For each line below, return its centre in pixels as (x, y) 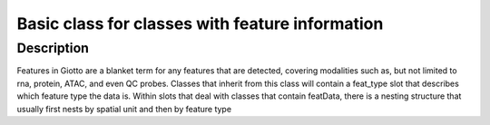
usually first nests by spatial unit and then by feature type (124, 109)
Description (53, 48)
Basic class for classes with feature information (200, 24)
